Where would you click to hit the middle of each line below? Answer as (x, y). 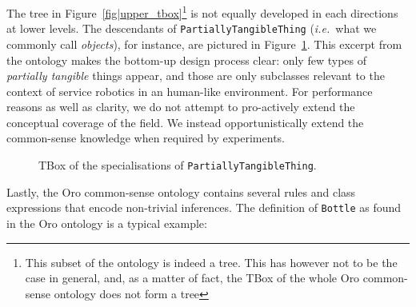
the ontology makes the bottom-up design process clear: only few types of (186, 60)
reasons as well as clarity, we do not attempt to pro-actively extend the (181, 107)
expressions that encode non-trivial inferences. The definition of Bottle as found (204, 207)
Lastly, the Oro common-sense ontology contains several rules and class (181, 191)
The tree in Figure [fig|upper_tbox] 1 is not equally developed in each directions (202, 12)
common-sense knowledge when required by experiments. (146, 138)
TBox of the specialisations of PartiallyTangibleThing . (178, 165)
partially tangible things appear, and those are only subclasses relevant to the (196, 76)
